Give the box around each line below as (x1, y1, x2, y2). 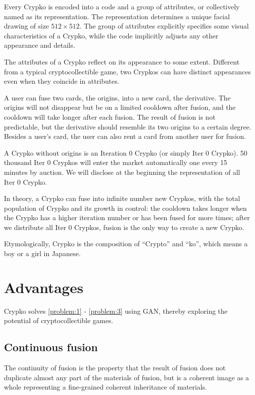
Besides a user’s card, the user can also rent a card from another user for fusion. (4, 131, 246, 141)
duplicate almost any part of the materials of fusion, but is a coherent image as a (4, 372, 249, 382)
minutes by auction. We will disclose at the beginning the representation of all (4, 166, 240, 177)
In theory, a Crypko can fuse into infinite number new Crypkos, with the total (4, 193, 240, 203)
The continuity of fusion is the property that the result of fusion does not (4, 362, 226, 373)
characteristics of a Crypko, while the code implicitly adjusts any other (4, 30, 219, 40)
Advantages (4, 277, 83, 297)
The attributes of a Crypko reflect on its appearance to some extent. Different (4, 56, 240, 66)
